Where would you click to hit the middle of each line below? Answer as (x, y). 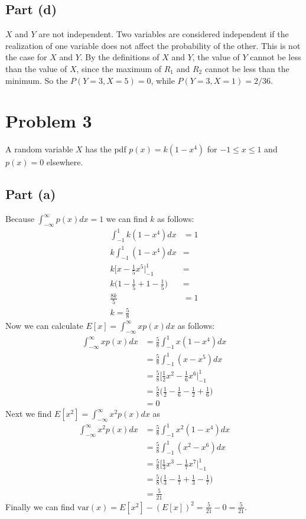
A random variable (39, 149)
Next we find (29, 414)
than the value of (36, 68)
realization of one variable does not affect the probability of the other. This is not (153, 45)
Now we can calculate (44, 325)
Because (20, 219)
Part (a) (31, 194)
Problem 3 (49, 121)
